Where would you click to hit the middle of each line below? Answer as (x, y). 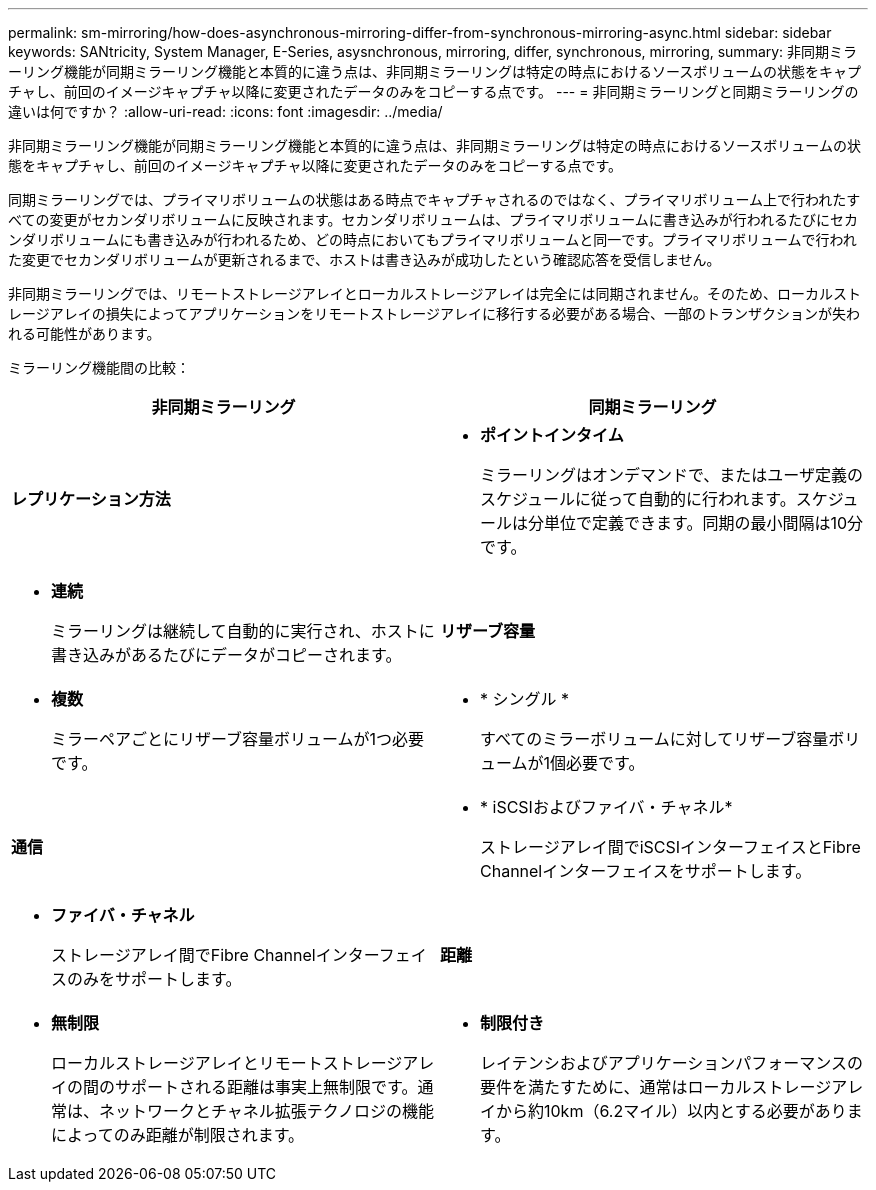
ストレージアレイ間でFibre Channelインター (215, 955)
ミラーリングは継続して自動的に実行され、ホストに (243, 631)
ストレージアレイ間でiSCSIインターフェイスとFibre (670, 847)
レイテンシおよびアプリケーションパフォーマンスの (672, 1063)
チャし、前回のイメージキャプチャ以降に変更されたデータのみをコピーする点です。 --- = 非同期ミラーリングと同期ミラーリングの (433, 91)
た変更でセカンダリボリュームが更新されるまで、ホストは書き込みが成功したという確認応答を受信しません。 (364, 259)
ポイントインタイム (552, 435)
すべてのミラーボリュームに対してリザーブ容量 (654, 739)
